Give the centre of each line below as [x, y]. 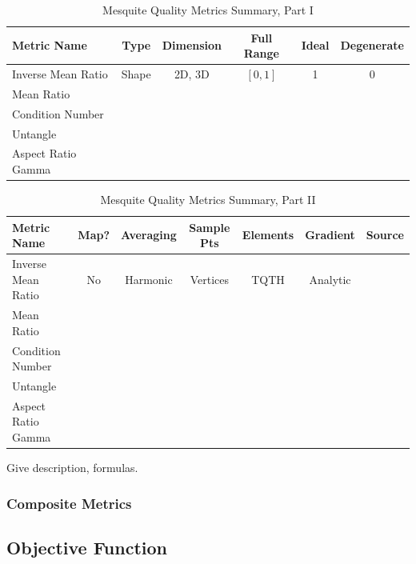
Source [385, 235]
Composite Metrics [69, 503]
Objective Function [87, 547]
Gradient [330, 235]
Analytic [330, 279]
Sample [210, 227]
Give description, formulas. [72, 468]
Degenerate [372, 45]
